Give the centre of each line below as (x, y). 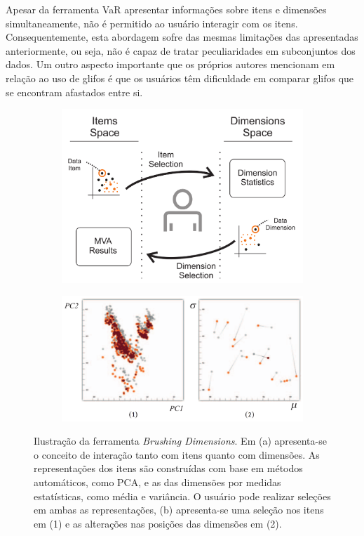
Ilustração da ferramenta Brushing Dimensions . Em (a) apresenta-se (180, 441)
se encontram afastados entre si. (74, 92)
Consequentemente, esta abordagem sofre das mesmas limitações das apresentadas (182, 37)
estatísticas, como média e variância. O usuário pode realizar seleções (182, 496)
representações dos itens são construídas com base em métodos (168, 468)
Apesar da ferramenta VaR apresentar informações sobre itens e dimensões (166, 9)
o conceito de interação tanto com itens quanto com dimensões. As (177, 454)
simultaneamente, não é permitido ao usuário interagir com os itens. (152, 23)
